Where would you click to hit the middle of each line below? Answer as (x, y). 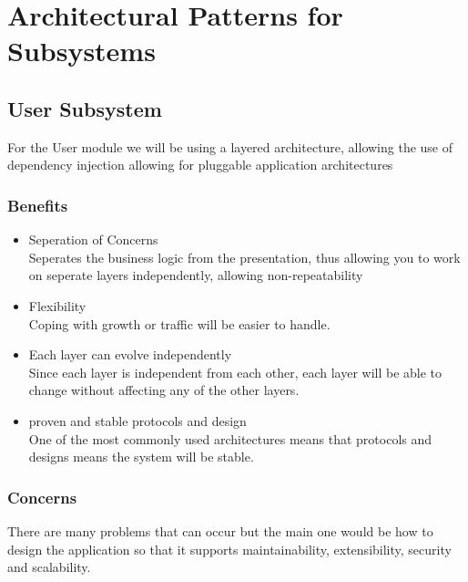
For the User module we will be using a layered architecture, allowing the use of (230, 146)
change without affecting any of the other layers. (164, 390)
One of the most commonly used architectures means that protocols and (230, 438)
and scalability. (49, 567)
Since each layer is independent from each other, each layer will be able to (235, 372)
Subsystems (81, 51)
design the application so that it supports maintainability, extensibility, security (229, 549)
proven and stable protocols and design (137, 420)
